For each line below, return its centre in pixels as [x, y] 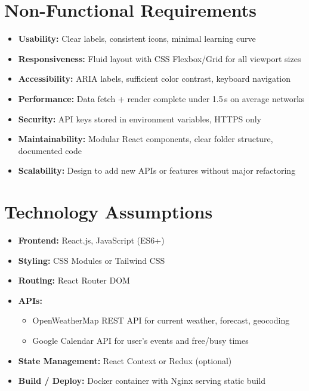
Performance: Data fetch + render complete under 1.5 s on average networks [161, 98]
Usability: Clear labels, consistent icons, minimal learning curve [137, 39]
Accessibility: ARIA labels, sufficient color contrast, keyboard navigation [154, 78]
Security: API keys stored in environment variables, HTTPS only [140, 118]
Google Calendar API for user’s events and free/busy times [140, 340]
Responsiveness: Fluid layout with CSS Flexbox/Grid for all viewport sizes [160, 58]
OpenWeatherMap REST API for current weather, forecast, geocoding [161, 320]
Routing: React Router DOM [74, 280]
